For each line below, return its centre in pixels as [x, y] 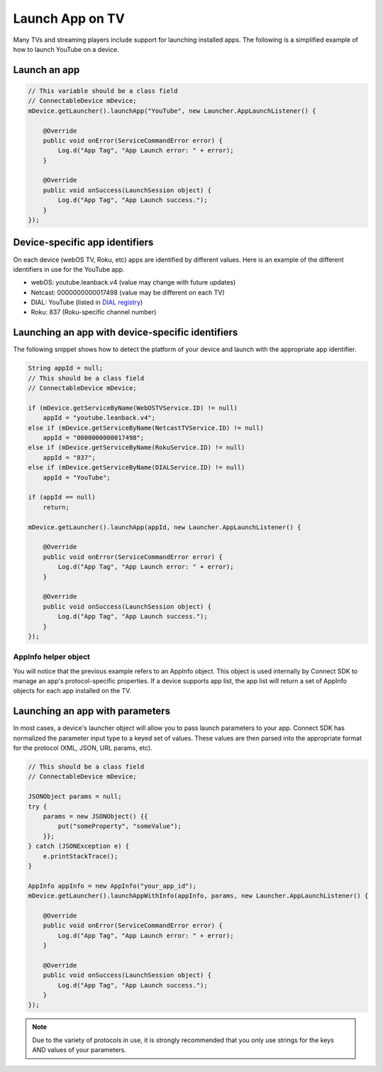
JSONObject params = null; [75, 797]
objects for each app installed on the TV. [72, 691]
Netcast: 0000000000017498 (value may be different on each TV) [128, 292]
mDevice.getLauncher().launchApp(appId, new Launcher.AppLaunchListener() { [165, 527]
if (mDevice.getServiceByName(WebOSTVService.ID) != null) [133, 408]
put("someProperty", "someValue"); [120, 826]
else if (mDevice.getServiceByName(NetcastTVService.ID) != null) [146, 428]
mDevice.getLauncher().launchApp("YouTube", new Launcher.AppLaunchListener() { [172, 111]
